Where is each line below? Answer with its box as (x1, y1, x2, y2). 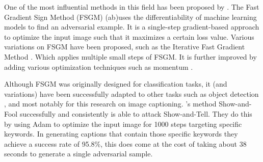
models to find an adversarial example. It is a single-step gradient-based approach (4, 21, 259, 32)
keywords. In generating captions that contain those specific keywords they (4, 128, 238, 139)
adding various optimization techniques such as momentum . (4, 61, 193, 72)
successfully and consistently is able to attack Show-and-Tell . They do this (19, 108, 252, 119)
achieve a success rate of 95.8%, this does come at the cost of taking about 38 (4, 138, 247, 149)
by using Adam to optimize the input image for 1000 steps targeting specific (4, 118, 242, 129)
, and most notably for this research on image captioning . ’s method (4, 98, 217, 109)
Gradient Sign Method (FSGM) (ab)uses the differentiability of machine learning (4, 11, 257, 22)
